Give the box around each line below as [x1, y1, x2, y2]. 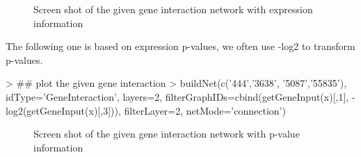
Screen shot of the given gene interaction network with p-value [33, 126, 300, 141]
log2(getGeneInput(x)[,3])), [6, 103, 121, 117]
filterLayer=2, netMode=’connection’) [124, 103, 286, 117]
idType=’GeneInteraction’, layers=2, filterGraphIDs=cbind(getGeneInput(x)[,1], [6, 89, 349, 104]
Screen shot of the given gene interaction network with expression [33, 2, 313, 16]
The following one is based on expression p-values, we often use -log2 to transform [6, 39, 355, 53]
